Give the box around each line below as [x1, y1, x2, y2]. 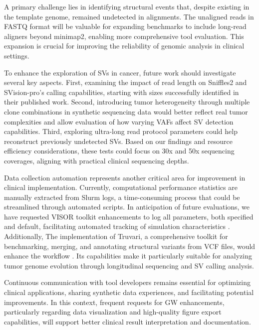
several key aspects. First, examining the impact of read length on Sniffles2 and [4, 77, 247, 87]
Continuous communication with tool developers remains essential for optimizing [4, 277, 251, 287]
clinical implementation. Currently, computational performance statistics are [4, 182, 238, 192]
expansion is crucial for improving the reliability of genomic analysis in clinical [4, 40, 245, 51]
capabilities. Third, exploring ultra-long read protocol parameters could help [4, 126, 238, 136]
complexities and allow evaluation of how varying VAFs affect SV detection [4, 116, 234, 126]
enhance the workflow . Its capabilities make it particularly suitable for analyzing [4, 250, 253, 261]
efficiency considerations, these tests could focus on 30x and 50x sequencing [4, 145, 235, 156]
